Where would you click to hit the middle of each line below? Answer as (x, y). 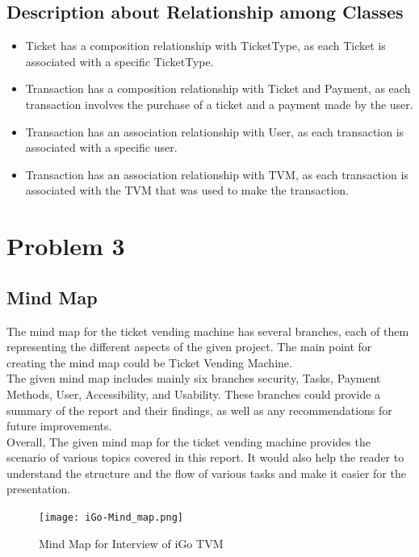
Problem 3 (66, 246)
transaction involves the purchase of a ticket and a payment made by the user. (219, 104)
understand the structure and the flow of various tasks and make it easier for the (206, 473)
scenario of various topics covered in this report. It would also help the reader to (205, 457)
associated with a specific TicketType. (119, 61)
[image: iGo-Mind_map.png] (111, 518)
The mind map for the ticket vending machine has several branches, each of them (208, 331)
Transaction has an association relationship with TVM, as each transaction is (217, 174)
